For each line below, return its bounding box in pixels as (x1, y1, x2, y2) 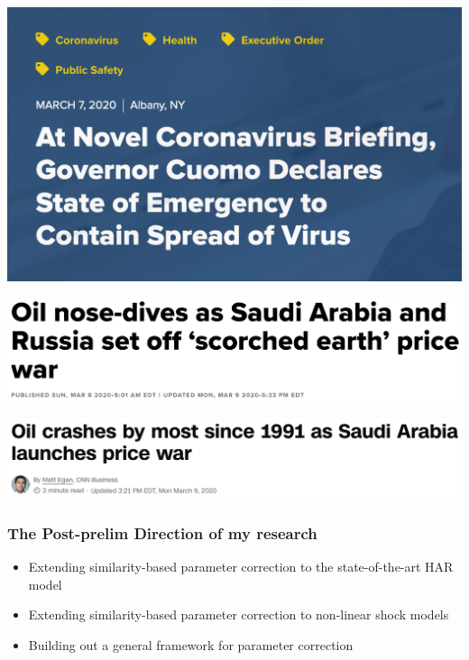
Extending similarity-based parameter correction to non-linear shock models (28, 605, 449, 624)
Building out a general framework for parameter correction (28, 635, 354, 654)
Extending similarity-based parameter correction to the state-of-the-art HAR (28, 557, 454, 576)
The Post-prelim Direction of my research (7, 521, 317, 544)
